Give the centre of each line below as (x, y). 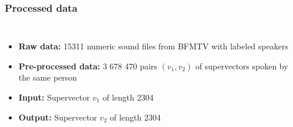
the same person (48, 77)
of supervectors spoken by (242, 66)
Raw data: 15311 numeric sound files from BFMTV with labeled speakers (153, 46)
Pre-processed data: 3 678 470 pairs (88, 66)
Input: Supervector (54, 97)
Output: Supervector (58, 117)
